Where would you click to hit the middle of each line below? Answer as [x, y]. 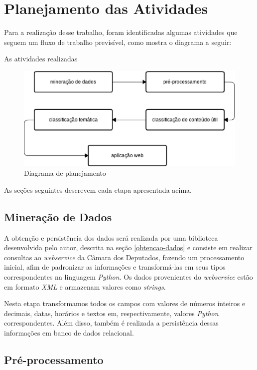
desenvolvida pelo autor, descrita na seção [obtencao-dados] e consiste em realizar [128, 247]
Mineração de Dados [58, 216]
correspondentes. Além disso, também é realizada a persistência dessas [111, 323]
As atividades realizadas [41, 59]
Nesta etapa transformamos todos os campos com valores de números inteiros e [125, 303]
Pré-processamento [54, 359]
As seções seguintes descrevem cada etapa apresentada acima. [98, 189]
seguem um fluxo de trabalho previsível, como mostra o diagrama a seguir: [118, 42]
